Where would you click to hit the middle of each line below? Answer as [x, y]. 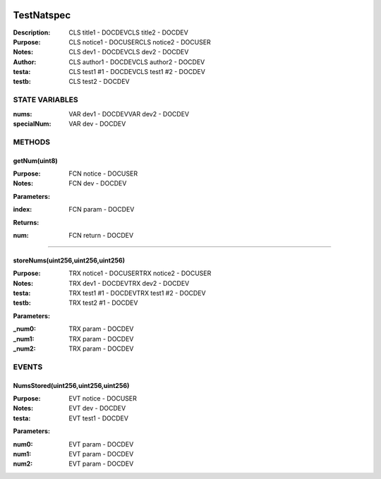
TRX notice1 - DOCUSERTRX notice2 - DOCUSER [140, 273]
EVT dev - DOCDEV [97, 408]
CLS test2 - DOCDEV [99, 82]
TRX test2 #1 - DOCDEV [103, 303]
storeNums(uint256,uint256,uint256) [69, 260]
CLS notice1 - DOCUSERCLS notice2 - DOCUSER [140, 42]
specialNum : [32, 124]
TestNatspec [42, 15]
